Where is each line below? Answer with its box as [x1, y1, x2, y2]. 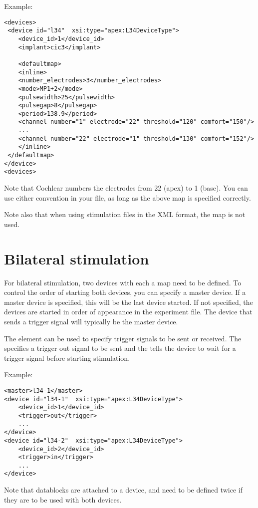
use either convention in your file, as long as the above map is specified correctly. [4, 192, 251, 203]
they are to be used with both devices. [4, 494, 122, 505]
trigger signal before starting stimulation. [4, 352, 130, 363]
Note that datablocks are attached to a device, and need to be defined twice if [4, 485, 243, 495]
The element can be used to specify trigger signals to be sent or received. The [4, 333, 242, 343]
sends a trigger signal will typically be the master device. [4, 316, 178, 326]
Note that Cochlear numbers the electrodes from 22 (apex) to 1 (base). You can [4, 183, 248, 193]
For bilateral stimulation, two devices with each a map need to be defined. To [4, 277, 242, 287]
